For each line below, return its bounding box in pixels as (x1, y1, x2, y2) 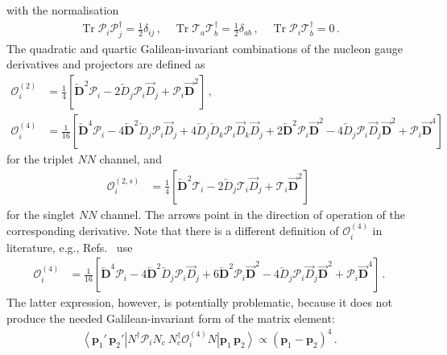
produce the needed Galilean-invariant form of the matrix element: (6, 309, 335, 326)
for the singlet (6, 205, 76, 222)
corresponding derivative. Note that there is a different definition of (6, 222, 339, 239)
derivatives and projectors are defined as (6, 56, 205, 72)
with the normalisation (6, 2, 119, 18)
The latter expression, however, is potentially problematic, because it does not (6, 294, 392, 311)
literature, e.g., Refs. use (6, 238, 133, 255)
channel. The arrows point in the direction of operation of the (101, 205, 405, 222)
